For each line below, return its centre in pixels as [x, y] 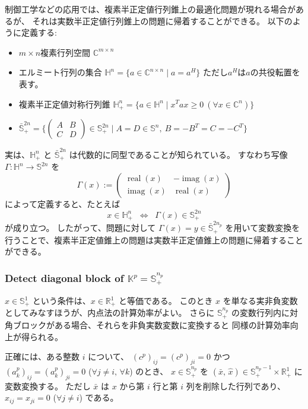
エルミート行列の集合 [60, 72]
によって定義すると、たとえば [63, 203]
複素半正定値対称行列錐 [64, 104]
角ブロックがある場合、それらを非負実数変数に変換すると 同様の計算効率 [147, 324]
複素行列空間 [66, 52]
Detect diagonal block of [64, 278]
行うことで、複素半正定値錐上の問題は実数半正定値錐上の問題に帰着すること [154, 240]
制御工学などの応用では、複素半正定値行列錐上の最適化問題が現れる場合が [150, 9]
